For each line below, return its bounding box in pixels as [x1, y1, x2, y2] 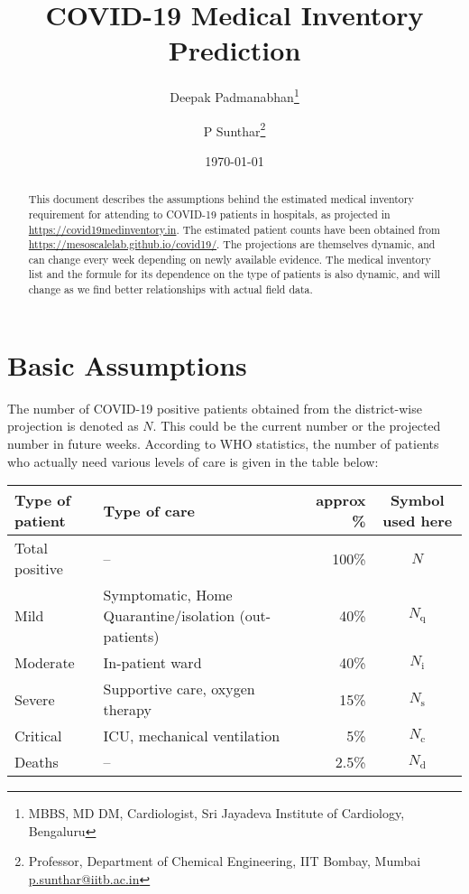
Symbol [390, 489, 445, 511]
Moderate [14, 652, 75, 674]
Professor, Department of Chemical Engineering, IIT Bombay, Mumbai [28, 852, 421, 871]
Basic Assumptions [7, 346, 247, 383]
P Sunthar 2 [203, 118, 266, 140]
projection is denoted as [7, 416, 139, 435]
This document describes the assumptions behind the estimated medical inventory [28, 191, 414, 207]
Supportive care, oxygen [103, 678, 255, 700]
